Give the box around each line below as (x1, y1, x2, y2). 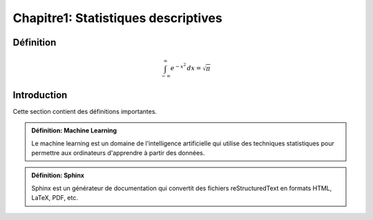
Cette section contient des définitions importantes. (12, 107, 157, 115)
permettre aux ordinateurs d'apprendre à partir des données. (31, 148, 205, 157)
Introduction (12, 89, 68, 101)
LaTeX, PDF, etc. (31, 194, 79, 202)
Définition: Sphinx (31, 171, 84, 179)
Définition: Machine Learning (31, 126, 117, 134)
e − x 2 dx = (170, 62, 202, 72)
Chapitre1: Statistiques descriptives (12, 10, 222, 26)
